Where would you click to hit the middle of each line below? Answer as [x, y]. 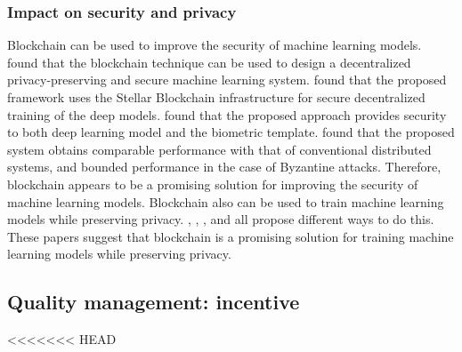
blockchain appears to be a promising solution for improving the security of [213, 184]
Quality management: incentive [154, 302]
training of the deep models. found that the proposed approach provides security [227, 114]
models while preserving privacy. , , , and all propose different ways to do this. [221, 219]
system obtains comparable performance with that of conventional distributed [219, 149]
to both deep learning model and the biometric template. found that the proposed [231, 132]
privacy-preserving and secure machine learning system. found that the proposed [227, 80]
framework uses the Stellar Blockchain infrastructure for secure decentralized [216, 97]
